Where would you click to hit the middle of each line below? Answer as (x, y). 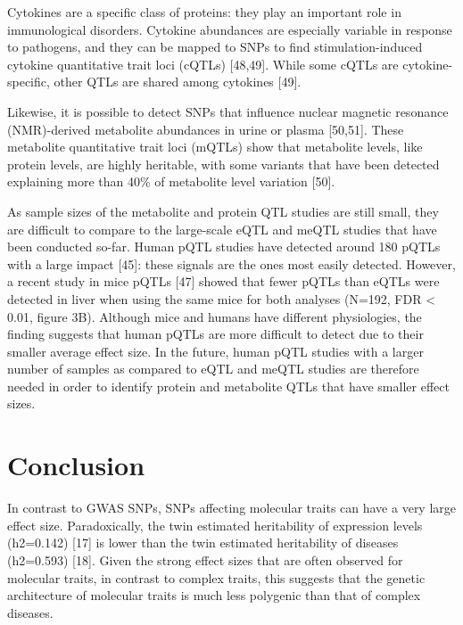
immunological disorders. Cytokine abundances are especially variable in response (230, 29)
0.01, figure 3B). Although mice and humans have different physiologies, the (215, 316)
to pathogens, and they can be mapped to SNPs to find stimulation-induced (215, 47)
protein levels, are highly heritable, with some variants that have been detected (223, 164)
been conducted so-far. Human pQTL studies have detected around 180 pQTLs (224, 247)
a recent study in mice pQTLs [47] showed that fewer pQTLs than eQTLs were (223, 281)
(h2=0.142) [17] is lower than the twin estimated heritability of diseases (203, 543)
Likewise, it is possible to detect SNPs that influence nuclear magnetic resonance (228, 111)
